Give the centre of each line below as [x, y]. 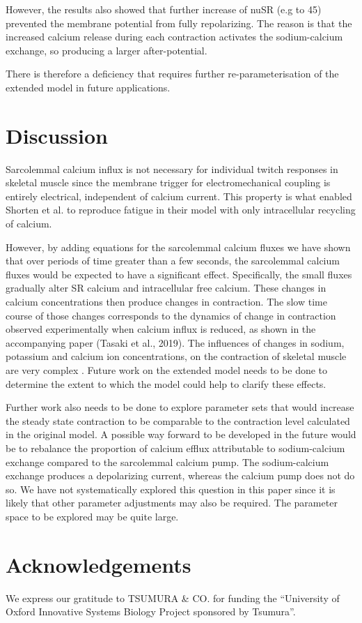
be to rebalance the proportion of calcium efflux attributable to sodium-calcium [175, 448]
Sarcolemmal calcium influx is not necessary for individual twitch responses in [172, 168]
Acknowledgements [99, 564]
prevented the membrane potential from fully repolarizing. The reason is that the [179, 23]
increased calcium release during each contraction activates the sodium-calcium [174, 37]
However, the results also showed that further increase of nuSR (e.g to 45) [164, 9]
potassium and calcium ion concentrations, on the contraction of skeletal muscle [176, 356]
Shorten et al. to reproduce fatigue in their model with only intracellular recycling [181, 210]
